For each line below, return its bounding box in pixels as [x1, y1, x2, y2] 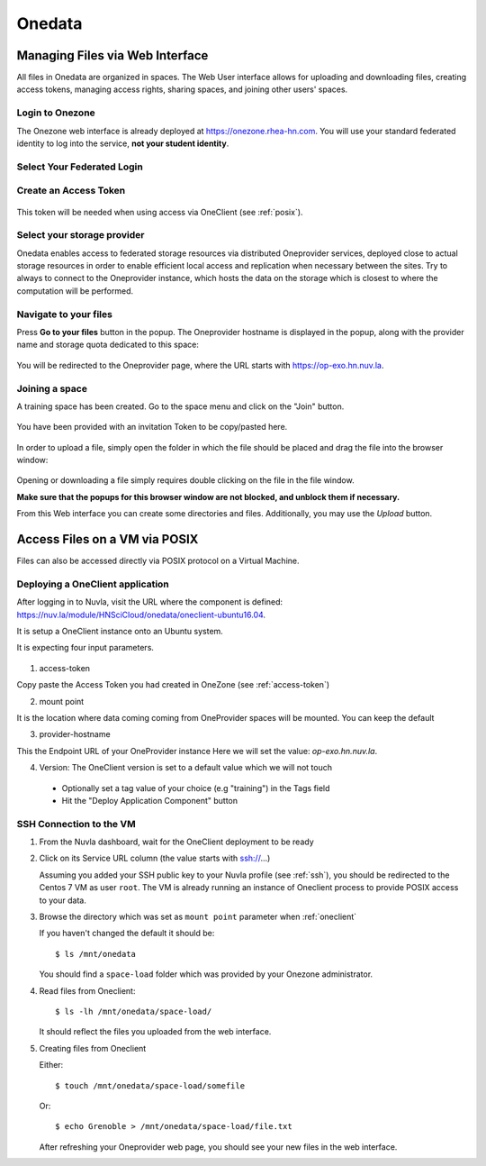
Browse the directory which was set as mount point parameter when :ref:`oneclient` [39, 911, 357, 923]
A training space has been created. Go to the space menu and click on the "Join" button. [16, 401, 345, 412]
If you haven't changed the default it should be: [39, 928, 215, 939]
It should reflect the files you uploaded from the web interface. [39, 1026, 272, 1037]
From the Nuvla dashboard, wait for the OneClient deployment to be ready [39, 836, 314, 847]
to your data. [39, 895, 87, 906]
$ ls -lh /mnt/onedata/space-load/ [55, 1007, 212, 1016]
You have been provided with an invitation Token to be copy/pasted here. [16, 422, 288, 433]
